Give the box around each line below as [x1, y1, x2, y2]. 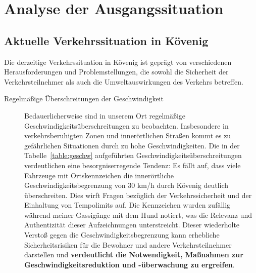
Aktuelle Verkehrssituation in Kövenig [4, 32, 209, 48]
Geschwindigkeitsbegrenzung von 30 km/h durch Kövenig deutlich [24, 180, 229, 190]
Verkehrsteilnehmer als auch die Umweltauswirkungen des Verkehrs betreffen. [4, 76, 243, 87]
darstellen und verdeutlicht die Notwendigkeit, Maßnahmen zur [24, 249, 243, 260]
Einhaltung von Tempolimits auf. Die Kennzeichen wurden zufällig [24, 200, 231, 210]
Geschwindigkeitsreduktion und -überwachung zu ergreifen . [24, 259, 235, 269]
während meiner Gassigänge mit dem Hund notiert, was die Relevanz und [24, 209, 252, 220]
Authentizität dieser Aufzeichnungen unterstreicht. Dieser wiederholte [24, 219, 240, 230]
